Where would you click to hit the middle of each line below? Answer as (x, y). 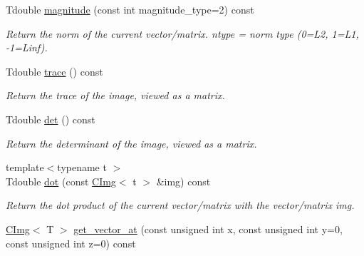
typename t (82, 167)
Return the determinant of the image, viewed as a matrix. (131, 143)
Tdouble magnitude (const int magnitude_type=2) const (130, 9)
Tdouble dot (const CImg (61, 181)
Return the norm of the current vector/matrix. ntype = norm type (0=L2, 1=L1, (182, 33)
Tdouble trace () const (54, 71)
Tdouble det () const (51, 119)
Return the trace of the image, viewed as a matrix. (115, 95)
